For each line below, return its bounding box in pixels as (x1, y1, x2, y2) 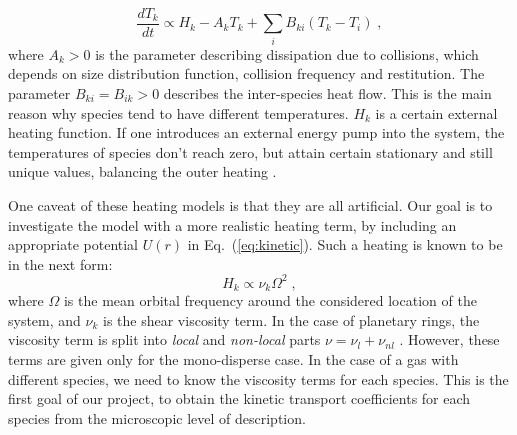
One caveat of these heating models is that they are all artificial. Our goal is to (8, 194, 493, 215)
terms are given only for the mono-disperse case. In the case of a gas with (8, 349, 459, 370)
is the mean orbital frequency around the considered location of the (63, 290, 477, 311)
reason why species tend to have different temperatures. (8, 102, 349, 123)
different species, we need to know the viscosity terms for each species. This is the (8, 368, 509, 389)
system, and (8, 309, 81, 330)
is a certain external (375, 102, 498, 123)
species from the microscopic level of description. (8, 407, 306, 428)
